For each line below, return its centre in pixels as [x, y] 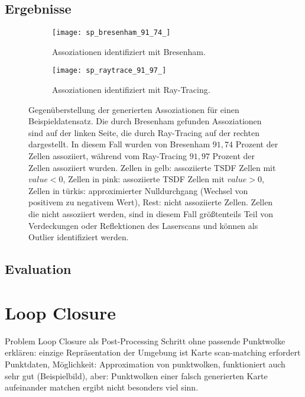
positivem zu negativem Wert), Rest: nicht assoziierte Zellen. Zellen [151, 202]
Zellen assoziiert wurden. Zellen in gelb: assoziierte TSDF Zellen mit [152, 167]
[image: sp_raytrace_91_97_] [109, 71]
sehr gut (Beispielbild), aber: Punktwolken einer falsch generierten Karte [136, 375]
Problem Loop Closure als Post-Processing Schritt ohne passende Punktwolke [145, 340]
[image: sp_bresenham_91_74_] [111, 33]
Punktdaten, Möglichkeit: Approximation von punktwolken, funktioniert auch [145, 364]
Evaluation [38, 269]
